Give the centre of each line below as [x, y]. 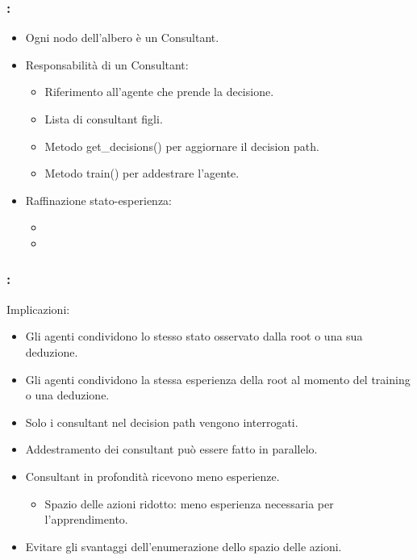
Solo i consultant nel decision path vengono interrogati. [162, 422]
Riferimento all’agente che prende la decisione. [159, 92]
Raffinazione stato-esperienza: [98, 200]
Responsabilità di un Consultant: [107, 64]
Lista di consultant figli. [104, 119]
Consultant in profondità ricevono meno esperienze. [152, 476]
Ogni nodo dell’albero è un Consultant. [122, 38]
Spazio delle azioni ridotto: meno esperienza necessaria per [189, 503]
